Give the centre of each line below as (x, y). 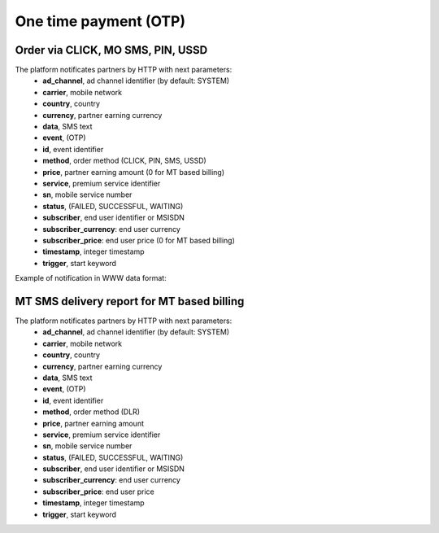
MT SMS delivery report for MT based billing (130, 301)
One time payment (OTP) (100, 21)
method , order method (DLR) (91, 412)
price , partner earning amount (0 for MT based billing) (134, 172)
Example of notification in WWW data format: (91, 278)
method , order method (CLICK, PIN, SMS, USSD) (124, 161)
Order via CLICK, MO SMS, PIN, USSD (111, 50)
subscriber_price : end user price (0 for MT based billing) (139, 240)
